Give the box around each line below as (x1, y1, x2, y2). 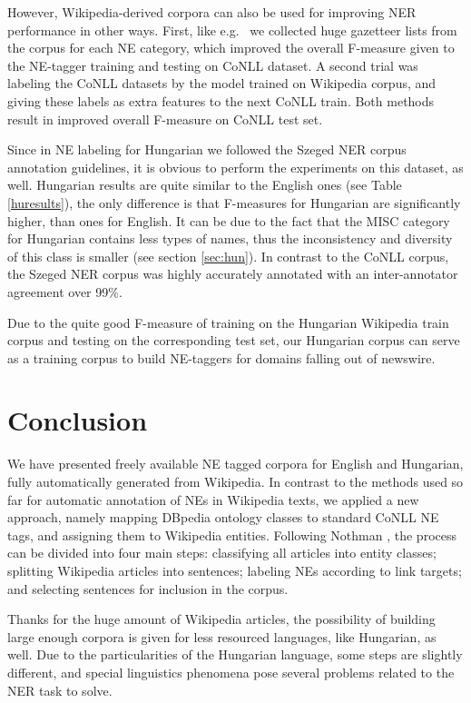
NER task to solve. (7, 680, 113, 699)
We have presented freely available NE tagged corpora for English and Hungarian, (7, 454, 464, 473)
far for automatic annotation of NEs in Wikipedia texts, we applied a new (7, 490, 419, 509)
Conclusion (7, 401, 148, 439)
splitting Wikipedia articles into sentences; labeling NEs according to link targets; (7, 560, 462, 579)
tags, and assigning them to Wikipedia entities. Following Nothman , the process (7, 525, 456, 544)
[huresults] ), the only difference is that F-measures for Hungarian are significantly (7, 193, 461, 212)
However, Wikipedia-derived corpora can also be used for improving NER (7, 3, 417, 21)
